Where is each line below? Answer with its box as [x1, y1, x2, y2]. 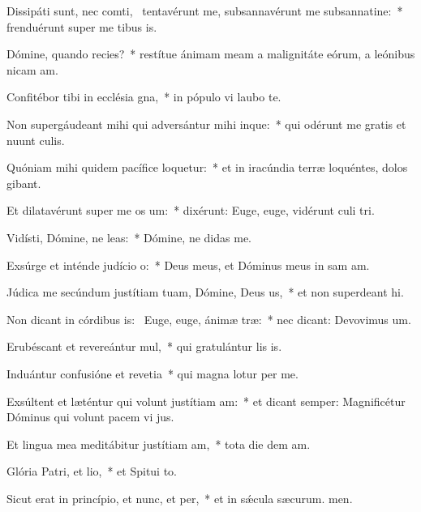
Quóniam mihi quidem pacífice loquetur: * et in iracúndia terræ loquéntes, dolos [6, 159, 408, 176]
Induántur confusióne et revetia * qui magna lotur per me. [6, 365, 299, 382]
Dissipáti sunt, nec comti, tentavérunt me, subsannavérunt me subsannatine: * [6, 2, 403, 19]
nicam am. [6, 61, 58, 78]
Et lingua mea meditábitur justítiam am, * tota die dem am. [6, 435, 311, 452]
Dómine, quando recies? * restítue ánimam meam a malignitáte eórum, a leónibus [6, 45, 415, 62]
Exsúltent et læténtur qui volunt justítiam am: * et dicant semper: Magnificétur [6, 392, 406, 409]
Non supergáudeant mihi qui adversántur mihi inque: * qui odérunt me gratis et [6, 115, 406, 132]
